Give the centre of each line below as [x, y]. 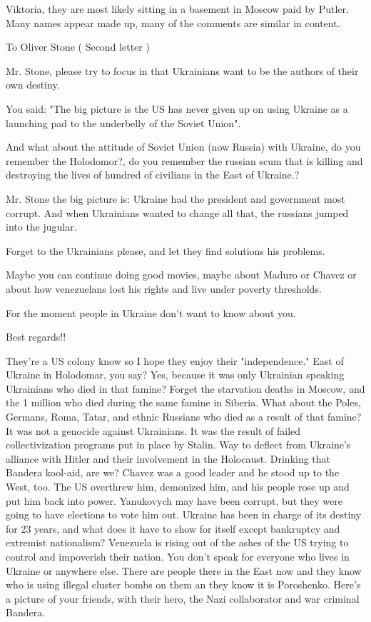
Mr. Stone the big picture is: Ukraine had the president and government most [176, 198]
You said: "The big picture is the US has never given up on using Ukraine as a [177, 108]
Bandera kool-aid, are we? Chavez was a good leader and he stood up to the [173, 472]
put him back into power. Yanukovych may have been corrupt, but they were [174, 500]
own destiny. [33, 85]
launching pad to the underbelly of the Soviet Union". [123, 122]
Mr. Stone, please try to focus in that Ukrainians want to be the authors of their [182, 70]
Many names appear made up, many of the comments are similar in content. [173, 22]
